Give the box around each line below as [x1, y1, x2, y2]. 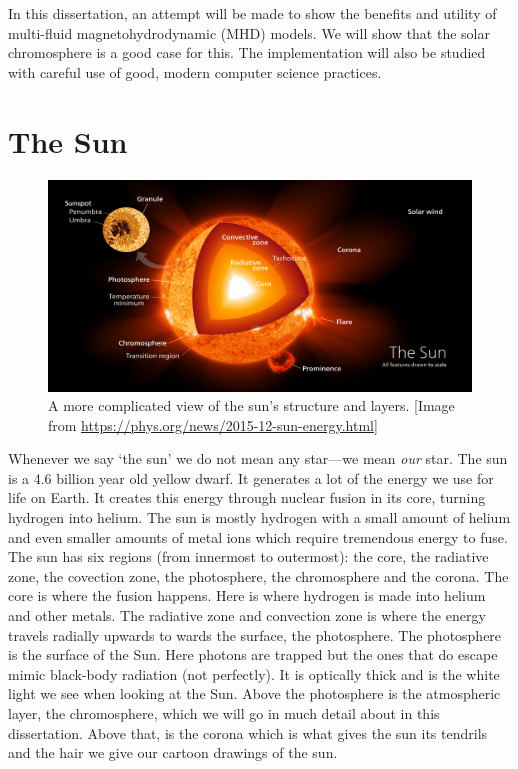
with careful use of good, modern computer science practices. [8, 61, 382, 82]
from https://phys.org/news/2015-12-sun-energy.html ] [48, 414, 378, 435]
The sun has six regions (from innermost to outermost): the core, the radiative [8, 546, 489, 567]
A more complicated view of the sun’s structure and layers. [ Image [48, 395, 455, 416]
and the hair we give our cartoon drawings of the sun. [8, 742, 338, 763]
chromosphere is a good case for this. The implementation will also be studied [8, 42, 486, 63]
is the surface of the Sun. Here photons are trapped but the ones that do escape [8, 644, 498, 665]
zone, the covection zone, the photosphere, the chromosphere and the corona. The [8, 565, 509, 586]
